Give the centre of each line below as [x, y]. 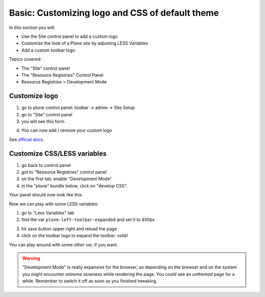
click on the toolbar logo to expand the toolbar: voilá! [75, 236]
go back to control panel [46, 165]
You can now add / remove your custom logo [67, 131]
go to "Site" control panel [47, 114]
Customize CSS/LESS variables [58, 153]
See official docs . [26, 139]
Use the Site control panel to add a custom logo [69, 36]
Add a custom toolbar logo [48, 50]
